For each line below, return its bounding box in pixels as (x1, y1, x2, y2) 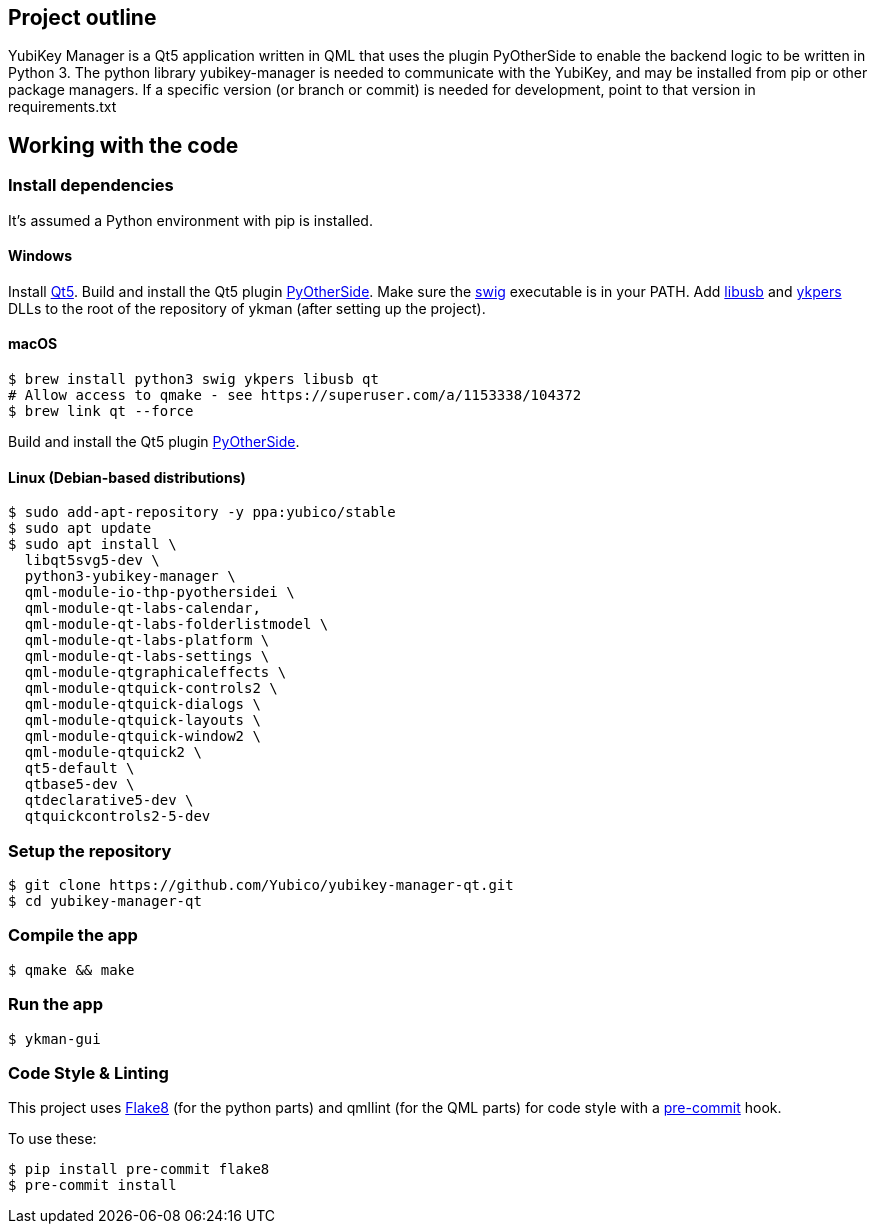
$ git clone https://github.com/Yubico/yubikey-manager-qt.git (8, 877, 514, 894)
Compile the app (8, 925, 138, 946)
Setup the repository (8, 840, 172, 861)
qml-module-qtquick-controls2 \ (24, 680, 278, 697)
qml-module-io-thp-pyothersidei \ (24, 584, 295, 601)
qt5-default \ (24, 760, 135, 777)
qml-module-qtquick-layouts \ (24, 712, 261, 729)
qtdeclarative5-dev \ (24, 792, 194, 809)
